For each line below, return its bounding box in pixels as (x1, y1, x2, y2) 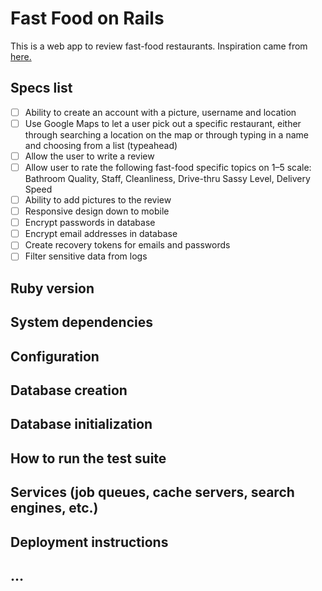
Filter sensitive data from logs (24, 250, 148, 262)
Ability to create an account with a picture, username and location (24, 106, 297, 118)
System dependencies (10, 314, 153, 331)
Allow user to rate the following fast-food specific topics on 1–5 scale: (24, 161, 312, 173)
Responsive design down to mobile (24, 205, 170, 217)
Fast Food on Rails (10, 7, 165, 30)
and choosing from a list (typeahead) (24, 139, 178, 151)
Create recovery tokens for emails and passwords (24, 239, 231, 251)
